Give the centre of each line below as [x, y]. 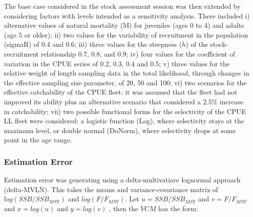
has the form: [178, 208]
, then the [124, 208]
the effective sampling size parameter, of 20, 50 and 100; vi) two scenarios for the [125, 82]
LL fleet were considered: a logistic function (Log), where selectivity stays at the [124, 121]
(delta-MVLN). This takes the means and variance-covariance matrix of [111, 189]
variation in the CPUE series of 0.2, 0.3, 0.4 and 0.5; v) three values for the [117, 63]
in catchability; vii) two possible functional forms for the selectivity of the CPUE [125, 111]
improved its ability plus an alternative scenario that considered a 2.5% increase [124, 101]
